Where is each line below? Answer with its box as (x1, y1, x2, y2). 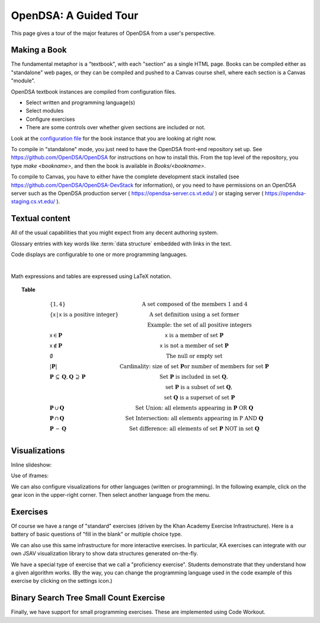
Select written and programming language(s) (25, 99, 136, 106)
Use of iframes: (11, 472, 49, 480)
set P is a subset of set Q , (165, 384, 233, 391)
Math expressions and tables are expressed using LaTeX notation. (11, 273, 172, 280)
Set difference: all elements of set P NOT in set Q (129, 426, 260, 432)
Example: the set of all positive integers (147, 322, 252, 328)
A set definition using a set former (149, 311, 239, 318)
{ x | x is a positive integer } (49, 311, 119, 318)
